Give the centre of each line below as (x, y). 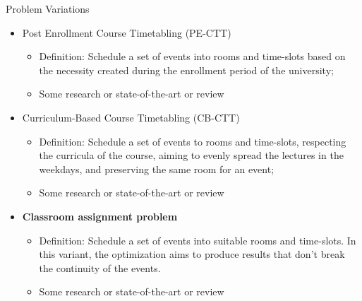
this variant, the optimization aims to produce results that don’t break (192, 254)
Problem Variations (48, 8)
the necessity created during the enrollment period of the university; (186, 70)
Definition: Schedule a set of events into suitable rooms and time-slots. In (198, 240)
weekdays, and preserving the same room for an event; (157, 169)
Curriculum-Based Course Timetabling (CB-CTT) (131, 117)
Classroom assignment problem (100, 216)
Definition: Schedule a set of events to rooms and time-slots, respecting (193, 141)
